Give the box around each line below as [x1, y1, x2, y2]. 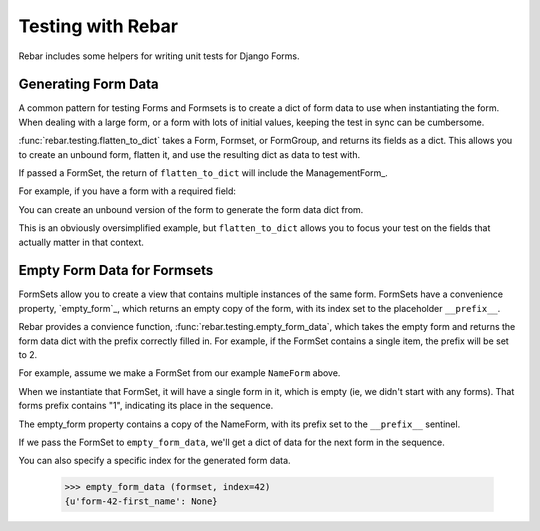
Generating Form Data [18, 76, 159, 93]
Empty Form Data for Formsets [18, 262, 214, 279]
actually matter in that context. [18, 236, 145, 248]
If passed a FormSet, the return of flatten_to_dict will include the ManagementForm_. [18, 167, 389, 179]
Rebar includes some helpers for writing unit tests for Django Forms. [18, 50, 300, 62]
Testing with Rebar [18, 15, 179, 37]
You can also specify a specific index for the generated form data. [18, 455, 291, 467]
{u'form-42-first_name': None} [64, 495, 219, 507]
